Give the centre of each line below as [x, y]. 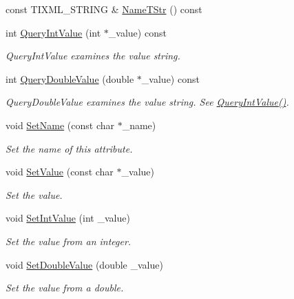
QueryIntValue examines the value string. [93, 56]
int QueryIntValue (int [53, 32]
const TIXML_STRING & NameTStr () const [104, 9]
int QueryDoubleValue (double [70, 78]
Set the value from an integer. [69, 241]
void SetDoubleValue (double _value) [84, 264]
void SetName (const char [60, 125]
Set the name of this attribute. [69, 148]
